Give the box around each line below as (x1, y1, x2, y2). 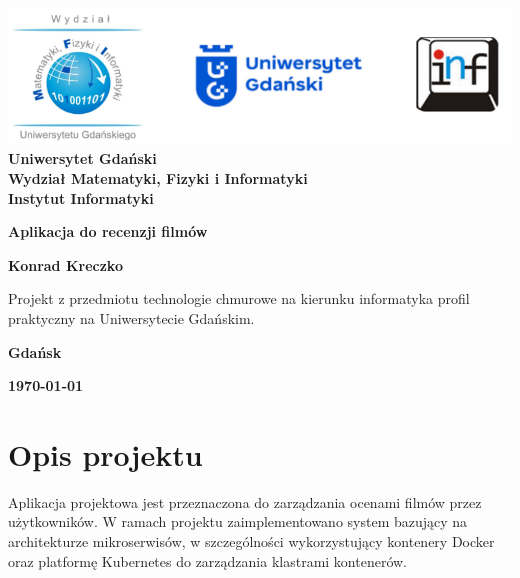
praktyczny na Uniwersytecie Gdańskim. (8, 307, 255, 328)
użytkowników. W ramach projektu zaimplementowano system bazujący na (8, 511, 468, 532)
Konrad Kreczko (8, 254, 123, 275)
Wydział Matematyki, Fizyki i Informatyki (8, 167, 308, 188)
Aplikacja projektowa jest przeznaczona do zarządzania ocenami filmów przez (8, 491, 482, 512)
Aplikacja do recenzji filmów (8, 221, 208, 242)
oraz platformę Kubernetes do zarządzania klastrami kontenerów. (8, 550, 407, 571)
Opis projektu (8, 433, 203, 474)
